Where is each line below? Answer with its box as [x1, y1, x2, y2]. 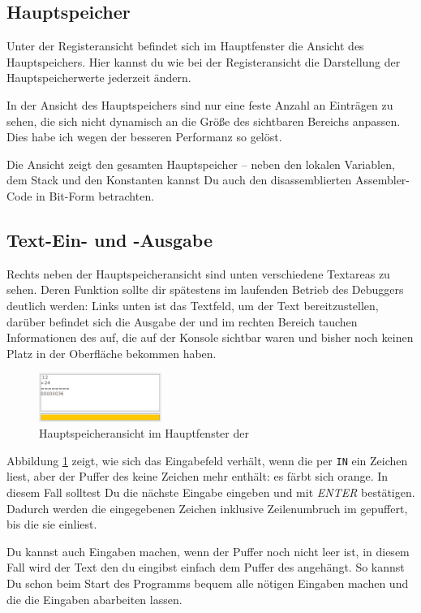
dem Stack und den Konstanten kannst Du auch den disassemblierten [6, 171, 352, 188]
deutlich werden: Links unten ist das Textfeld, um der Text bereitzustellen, [6, 296, 379, 313]
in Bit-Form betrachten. [36, 187, 155, 204]
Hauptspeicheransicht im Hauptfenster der [39, 425, 249, 442]
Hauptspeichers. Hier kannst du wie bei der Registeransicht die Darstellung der [6, 53, 401, 70]
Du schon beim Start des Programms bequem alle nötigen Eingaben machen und [6, 575, 409, 591]
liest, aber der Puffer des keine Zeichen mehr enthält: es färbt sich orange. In [6, 468, 389, 485]
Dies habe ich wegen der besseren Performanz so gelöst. [6, 128, 282, 145]
